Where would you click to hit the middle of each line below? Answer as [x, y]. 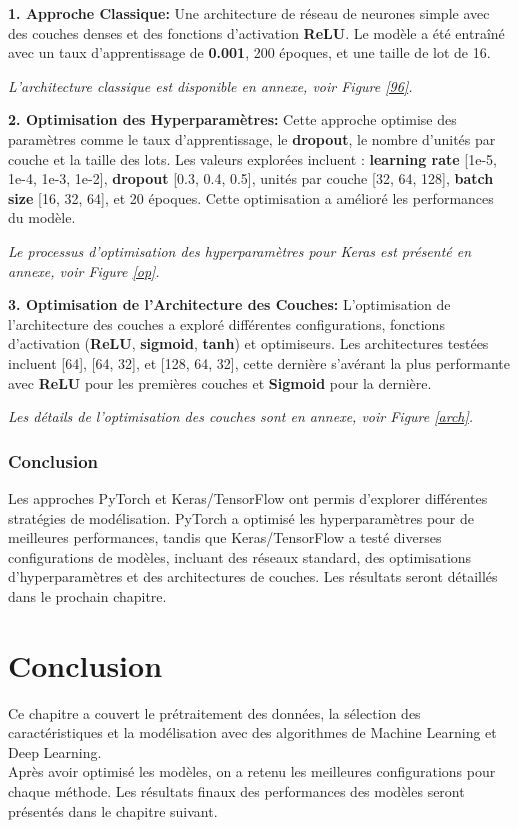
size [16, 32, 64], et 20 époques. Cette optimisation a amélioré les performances [251, 197]
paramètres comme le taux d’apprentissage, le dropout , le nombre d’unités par [252, 138]
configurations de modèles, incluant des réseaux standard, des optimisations [240, 556]
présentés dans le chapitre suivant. [113, 810]
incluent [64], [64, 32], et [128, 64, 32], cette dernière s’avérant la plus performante [259, 362]
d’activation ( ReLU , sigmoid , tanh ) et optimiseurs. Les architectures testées [248, 343]
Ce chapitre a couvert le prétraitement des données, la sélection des [214, 712]
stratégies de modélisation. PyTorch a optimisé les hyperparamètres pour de [241, 517]
